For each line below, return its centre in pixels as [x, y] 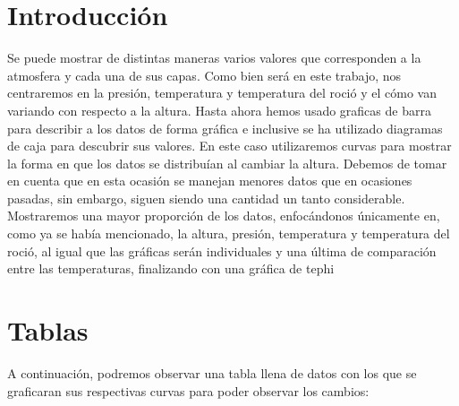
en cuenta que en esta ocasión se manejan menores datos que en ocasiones [210, 181]
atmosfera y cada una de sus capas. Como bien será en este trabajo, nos [204, 75]
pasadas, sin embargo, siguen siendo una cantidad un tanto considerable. [206, 198]
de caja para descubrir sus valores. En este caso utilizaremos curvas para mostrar [229, 146]
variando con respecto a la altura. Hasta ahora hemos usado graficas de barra [219, 110]
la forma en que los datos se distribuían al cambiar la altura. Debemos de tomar [227, 163]
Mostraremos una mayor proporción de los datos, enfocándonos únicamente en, [224, 216]
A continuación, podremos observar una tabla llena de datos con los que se [212, 372]
